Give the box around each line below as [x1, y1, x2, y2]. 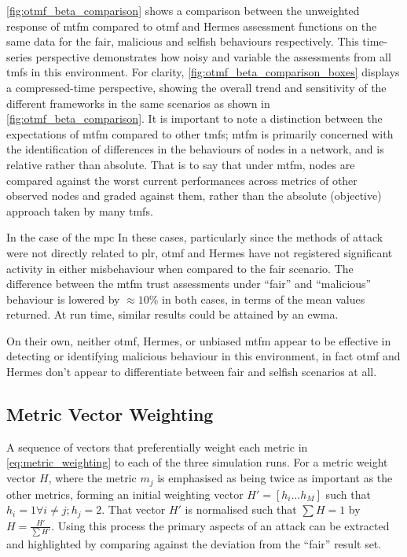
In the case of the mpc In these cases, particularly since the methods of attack [6, 229, 383, 245]
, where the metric [48, 470, 137, 486]
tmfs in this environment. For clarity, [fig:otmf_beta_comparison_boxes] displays [6, 64, 400, 80]
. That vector [101, 501, 166, 518]
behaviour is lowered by [6, 290, 120, 307]
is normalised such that [185, 501, 297, 518]
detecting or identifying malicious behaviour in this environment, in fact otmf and [6, 348, 401, 364]
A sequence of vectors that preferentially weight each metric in [6, 438, 308, 455]
